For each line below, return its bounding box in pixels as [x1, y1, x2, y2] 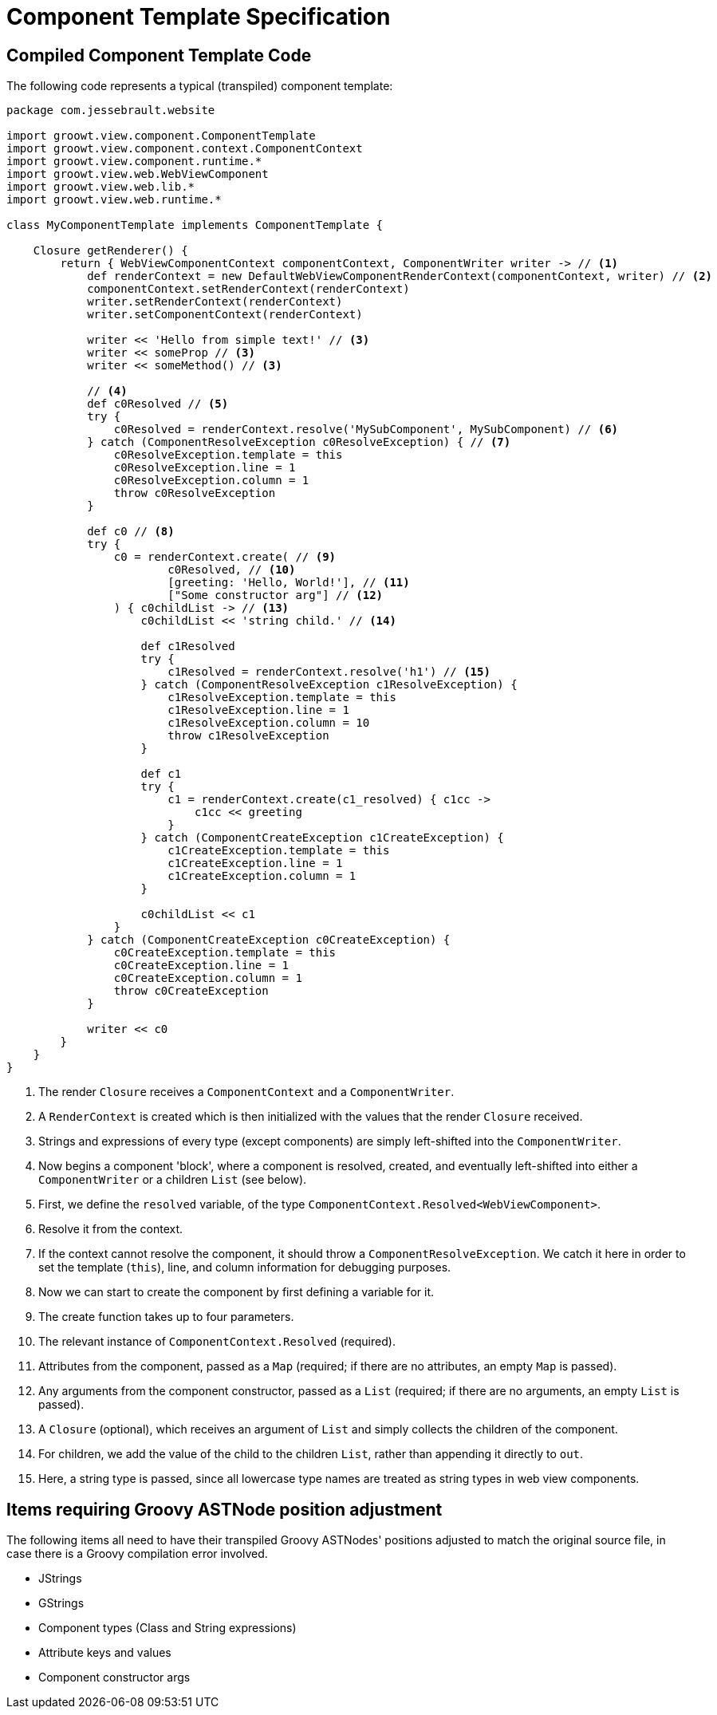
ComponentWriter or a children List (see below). [38, 1173, 307, 1187]
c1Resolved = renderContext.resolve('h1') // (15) [167, 665, 490, 679]
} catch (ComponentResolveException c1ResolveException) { [140, 678, 518, 692]
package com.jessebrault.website [6, 104, 215, 117]
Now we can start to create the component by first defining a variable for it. [38, 1285, 434, 1299]
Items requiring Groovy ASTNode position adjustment [6, 1499, 443, 1520]
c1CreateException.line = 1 [167, 857, 343, 870]
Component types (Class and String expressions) [38, 1621, 297, 1635]
